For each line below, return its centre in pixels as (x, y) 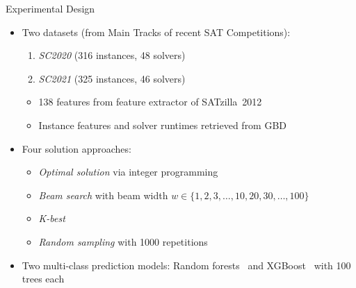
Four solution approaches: (76, 148)
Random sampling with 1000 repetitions (123, 241)
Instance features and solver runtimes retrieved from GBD (163, 125)
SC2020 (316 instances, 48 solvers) (112, 55)
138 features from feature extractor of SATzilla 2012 (150, 102)
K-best (52, 218)
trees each (43, 279)
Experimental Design (50, 8)
